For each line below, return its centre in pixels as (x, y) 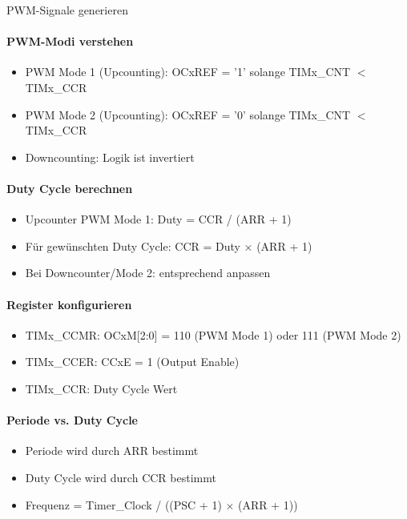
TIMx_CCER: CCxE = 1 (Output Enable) (132, 362)
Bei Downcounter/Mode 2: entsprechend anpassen (148, 273)
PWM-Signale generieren (67, 10)
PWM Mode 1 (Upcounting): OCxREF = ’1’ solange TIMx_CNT (188, 72)
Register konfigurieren (69, 304)
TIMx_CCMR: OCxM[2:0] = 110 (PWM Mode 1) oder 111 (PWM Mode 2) (213, 334)
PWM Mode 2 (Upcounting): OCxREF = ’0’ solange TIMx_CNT (188, 114)
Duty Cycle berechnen (70, 188)
